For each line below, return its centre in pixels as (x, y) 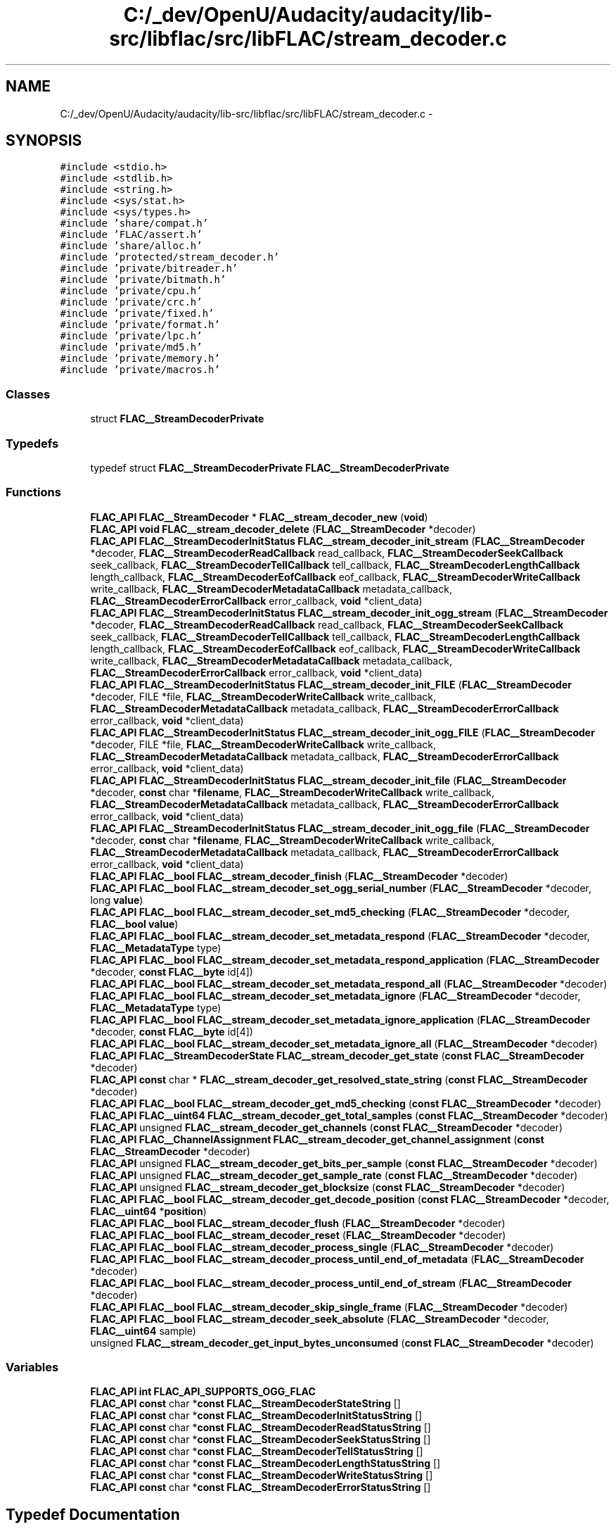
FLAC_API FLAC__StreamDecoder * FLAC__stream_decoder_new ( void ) (259, 517)
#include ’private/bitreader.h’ (149, 269)
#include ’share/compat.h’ (134, 224)
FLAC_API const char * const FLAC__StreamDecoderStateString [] (245, 1404)
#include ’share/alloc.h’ (131, 246)
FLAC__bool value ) (134, 924)
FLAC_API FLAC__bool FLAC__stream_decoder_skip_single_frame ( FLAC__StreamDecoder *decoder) (329, 1307)
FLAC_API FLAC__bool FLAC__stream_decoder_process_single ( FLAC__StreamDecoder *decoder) (322, 1247)
